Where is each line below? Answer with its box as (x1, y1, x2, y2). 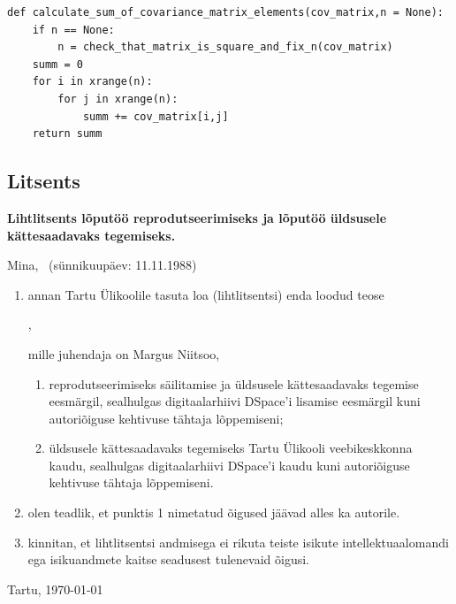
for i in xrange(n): (32, 75, 153, 88)
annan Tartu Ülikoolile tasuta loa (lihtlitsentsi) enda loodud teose (27, 285, 384, 303)
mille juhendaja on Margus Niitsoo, (27, 344, 220, 363)
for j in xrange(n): (57, 92, 179, 105)
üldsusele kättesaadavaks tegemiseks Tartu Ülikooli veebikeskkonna (49, 439, 413, 457)
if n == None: (32, 23, 115, 36)
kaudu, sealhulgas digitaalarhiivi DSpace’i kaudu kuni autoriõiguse (49, 455, 410, 474)
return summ (32, 127, 103, 141)
